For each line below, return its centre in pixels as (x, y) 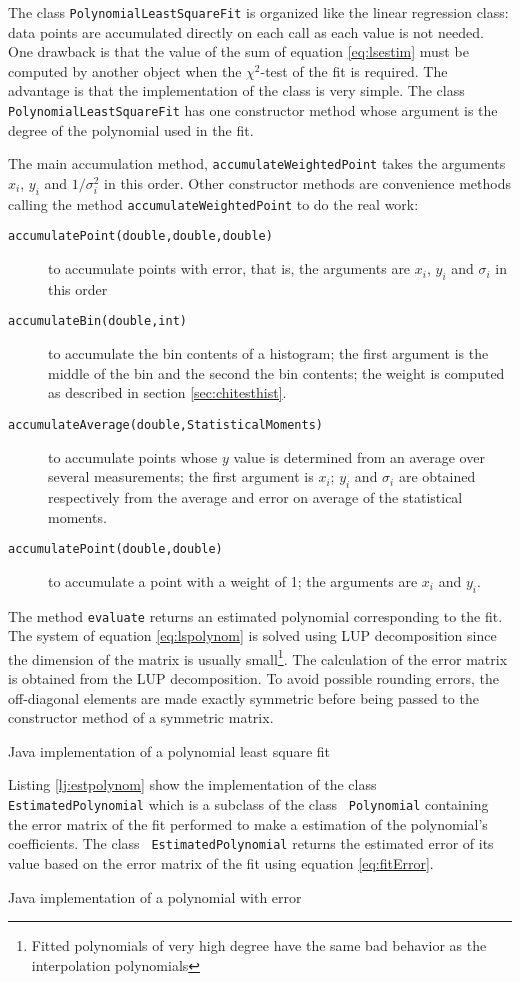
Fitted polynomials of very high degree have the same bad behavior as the (259, 945)
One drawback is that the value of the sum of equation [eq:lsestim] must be (238, 51)
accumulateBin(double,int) (97, 321)
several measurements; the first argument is (181, 476)
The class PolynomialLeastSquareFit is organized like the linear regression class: (258, 12)
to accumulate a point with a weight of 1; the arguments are (233, 580)
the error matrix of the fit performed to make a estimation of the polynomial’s (248, 823)
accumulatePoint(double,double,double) (140, 236)
